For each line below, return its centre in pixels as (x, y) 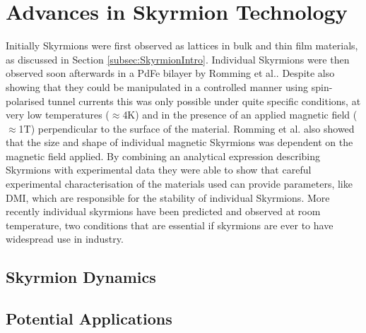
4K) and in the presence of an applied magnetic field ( (240, 115)
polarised (25, 101)
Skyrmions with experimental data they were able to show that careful (159, 170)
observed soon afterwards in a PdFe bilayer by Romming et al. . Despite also (170, 73)
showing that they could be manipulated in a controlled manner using (157, 86)
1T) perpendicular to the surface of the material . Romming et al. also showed (187, 128)
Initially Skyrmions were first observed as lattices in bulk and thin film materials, (182, 46)
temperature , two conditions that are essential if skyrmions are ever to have (170, 225)
